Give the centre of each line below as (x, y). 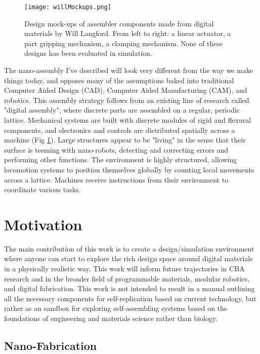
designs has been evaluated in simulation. (88, 53)
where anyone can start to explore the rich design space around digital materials (128, 258)
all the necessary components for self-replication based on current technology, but (130, 298)
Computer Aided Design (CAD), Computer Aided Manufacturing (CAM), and (126, 90)
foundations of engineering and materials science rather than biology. (111, 318)
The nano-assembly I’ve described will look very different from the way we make (128, 70)
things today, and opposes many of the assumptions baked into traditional (119, 80)
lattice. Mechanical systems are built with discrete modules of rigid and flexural (128, 120)
